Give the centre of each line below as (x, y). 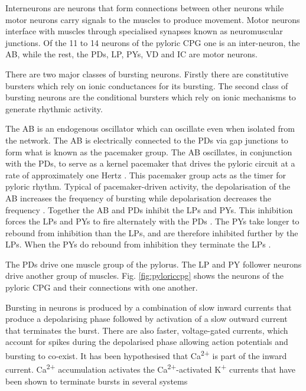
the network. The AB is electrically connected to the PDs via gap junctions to (147, 140)
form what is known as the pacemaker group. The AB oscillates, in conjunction (149, 151)
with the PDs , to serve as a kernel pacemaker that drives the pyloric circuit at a (150, 163)
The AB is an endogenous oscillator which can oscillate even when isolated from (150, 128)
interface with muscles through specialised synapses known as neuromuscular (144, 31)
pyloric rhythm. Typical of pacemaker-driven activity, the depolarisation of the (148, 186)
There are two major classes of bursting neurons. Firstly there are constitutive (147, 74)
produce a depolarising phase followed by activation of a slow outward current (147, 319)
